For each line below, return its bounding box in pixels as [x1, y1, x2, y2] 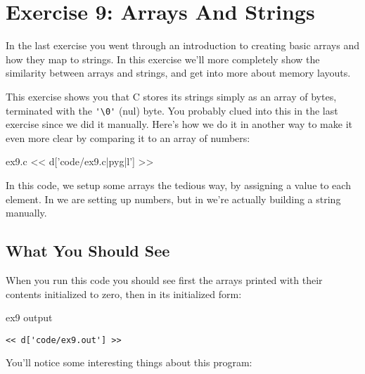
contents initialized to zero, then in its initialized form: [6, 286, 242, 301]
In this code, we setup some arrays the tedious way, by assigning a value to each [6, 177, 351, 192]
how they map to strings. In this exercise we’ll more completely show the [6, 51, 320, 66]
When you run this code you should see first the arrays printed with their [6, 272, 323, 287]
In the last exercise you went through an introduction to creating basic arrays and [6, 38, 359, 53]
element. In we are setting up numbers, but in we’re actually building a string [6, 191, 341, 206]
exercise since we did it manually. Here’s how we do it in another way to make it [6, 117, 352, 131]
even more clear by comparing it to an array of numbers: [6, 130, 250, 145]
